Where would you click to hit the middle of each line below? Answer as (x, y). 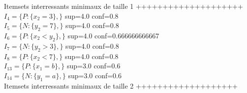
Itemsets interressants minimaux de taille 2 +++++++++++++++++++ (121, 85)
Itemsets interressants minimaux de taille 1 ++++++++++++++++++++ (123, 6)
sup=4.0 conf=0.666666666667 (113, 35)
